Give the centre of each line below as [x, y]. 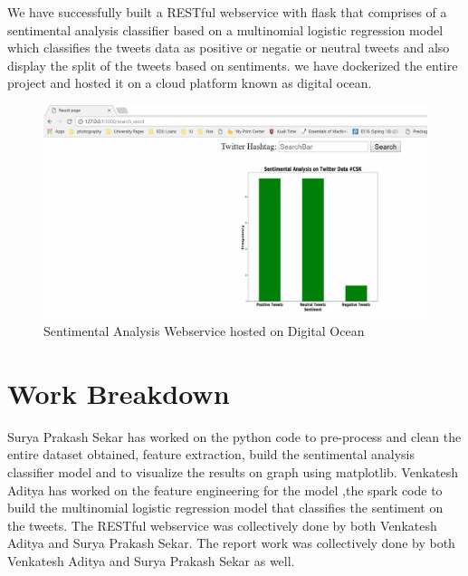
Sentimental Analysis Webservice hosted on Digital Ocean [204, 331]
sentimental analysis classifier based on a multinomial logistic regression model [225, 29]
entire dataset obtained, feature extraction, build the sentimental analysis [211, 454]
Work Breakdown [119, 393]
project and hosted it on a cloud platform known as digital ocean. [190, 83]
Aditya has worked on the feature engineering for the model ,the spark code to [225, 490]
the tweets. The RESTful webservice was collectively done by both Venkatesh [222, 525]
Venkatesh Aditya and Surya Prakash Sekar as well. [151, 561]
